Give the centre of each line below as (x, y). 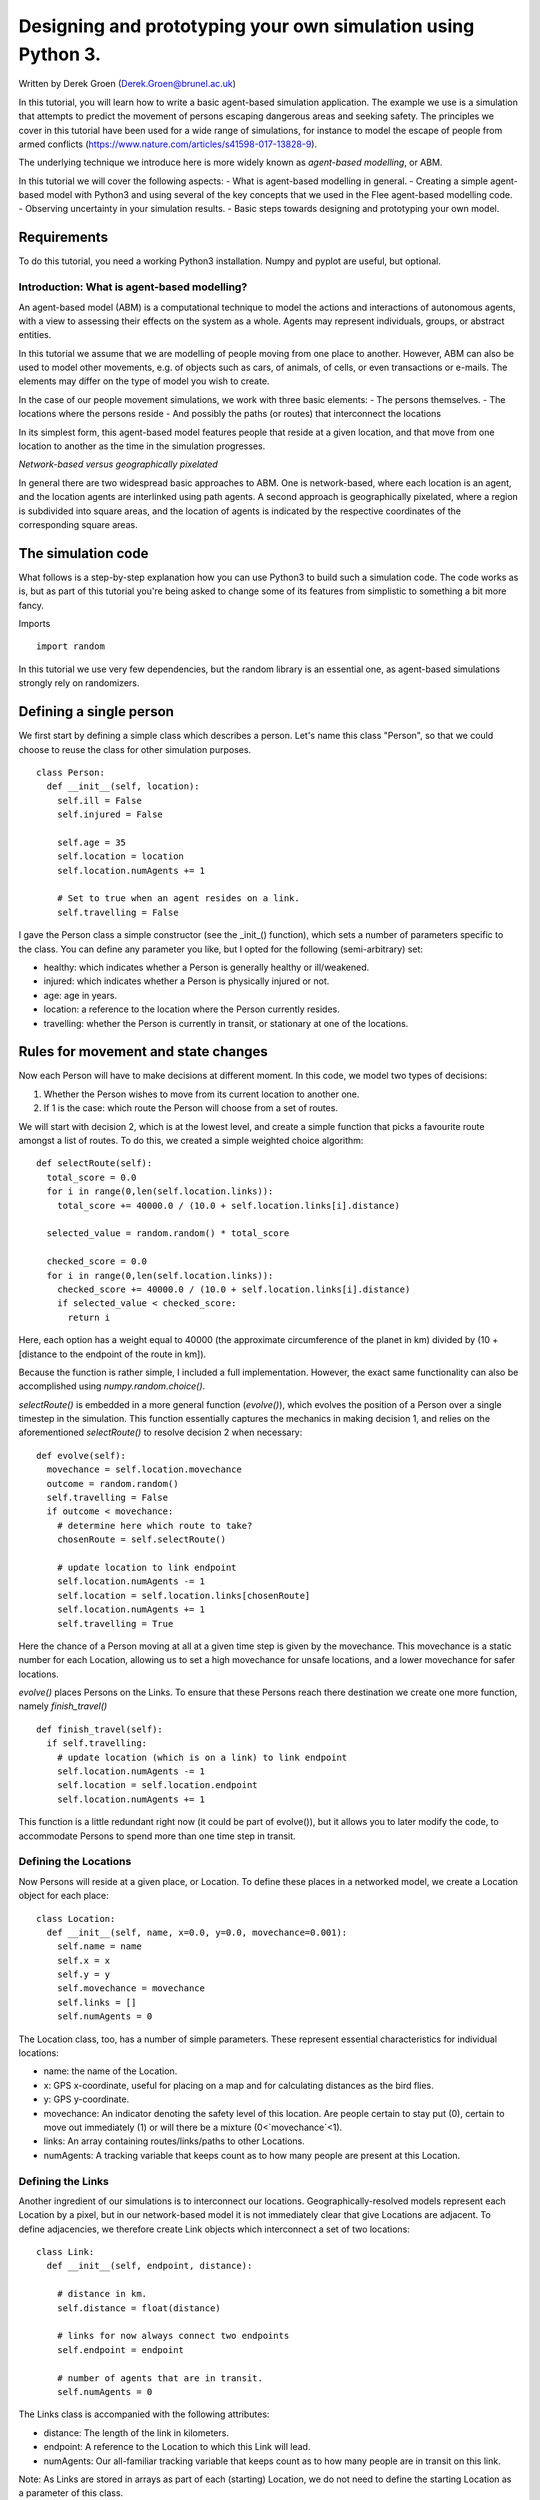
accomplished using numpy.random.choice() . (112, 1386)
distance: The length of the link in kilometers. (136, 2432)
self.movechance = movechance (130, 1988)
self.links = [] (96, 2002)
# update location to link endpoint (146, 1567)
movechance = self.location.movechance (144, 1469)
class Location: (76, 1918)
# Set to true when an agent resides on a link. (178, 898)
